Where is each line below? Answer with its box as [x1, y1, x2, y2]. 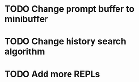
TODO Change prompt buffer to [4, 3, 135, 15]
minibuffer [4, 14, 48, 25]
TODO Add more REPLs [4, 68, 100, 80]
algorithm [4, 46, 45, 57]
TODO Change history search [4, 36, 127, 47]
